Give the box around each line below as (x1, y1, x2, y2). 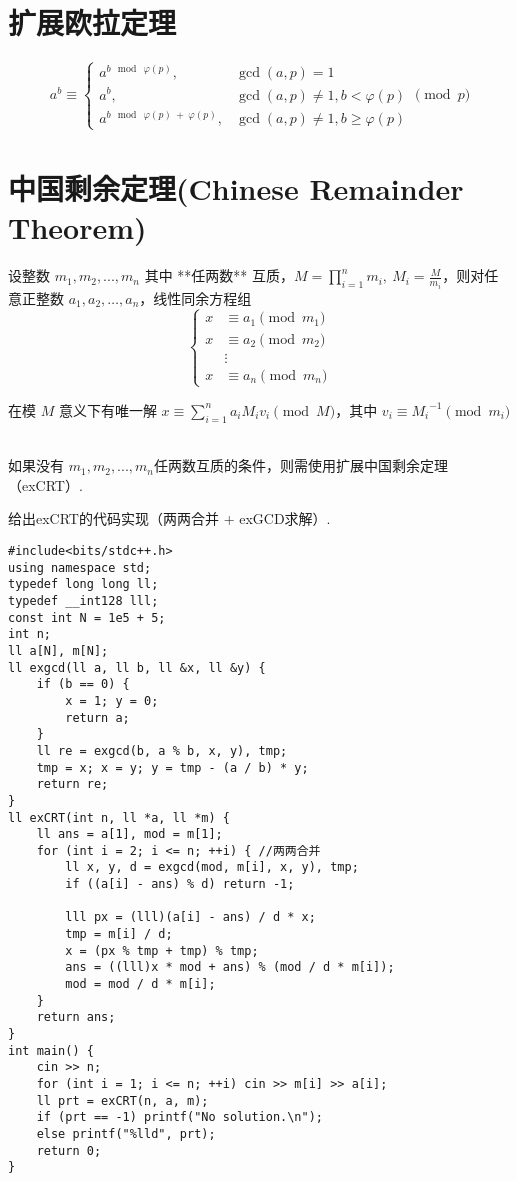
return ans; (36, 1010, 116, 1025)
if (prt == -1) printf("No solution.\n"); (36, 1110, 323, 1125)
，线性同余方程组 (139, 287, 252, 308)
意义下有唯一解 (58, 399, 157, 420)
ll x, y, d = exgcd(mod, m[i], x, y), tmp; (65, 860, 359, 875)
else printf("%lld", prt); (36, 1126, 216, 1141)
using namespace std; (8, 560, 152, 575)
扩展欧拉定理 (8, 2, 177, 43)
